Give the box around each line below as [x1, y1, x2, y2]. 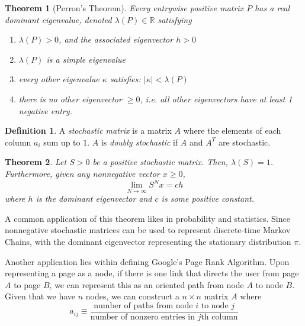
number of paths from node [94, 302, 193, 310]
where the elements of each [183, 124, 281, 137]
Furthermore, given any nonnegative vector [5, 167, 160, 179]
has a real [255, 2, 290, 14]
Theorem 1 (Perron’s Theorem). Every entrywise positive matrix [5, 2, 244, 14]
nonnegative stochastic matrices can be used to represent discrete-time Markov [5, 224, 291, 236]
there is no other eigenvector [18, 92, 122, 105]
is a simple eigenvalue [46, 53, 126, 65]
